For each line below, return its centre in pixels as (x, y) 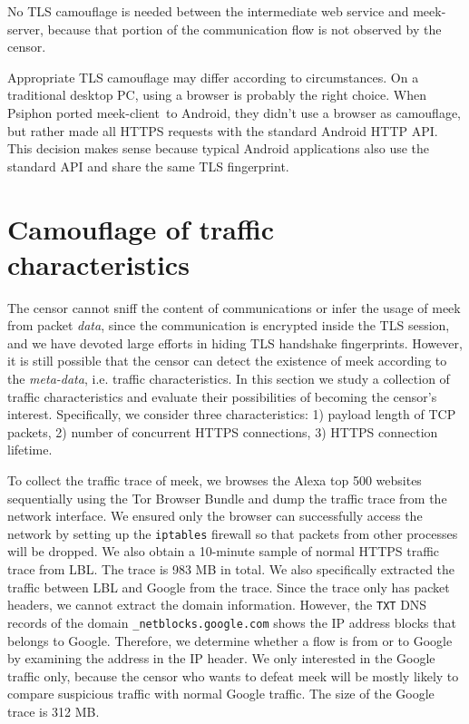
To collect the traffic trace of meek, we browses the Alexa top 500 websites (215, 480)
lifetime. (30, 450)
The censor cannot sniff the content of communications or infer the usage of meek (234, 307)
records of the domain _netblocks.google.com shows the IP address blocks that (232, 622)
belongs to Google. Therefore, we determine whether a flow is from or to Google (230, 640)
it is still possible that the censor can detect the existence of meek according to (227, 361)
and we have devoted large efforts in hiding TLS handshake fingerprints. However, (235, 342)
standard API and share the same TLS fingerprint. (148, 166)
